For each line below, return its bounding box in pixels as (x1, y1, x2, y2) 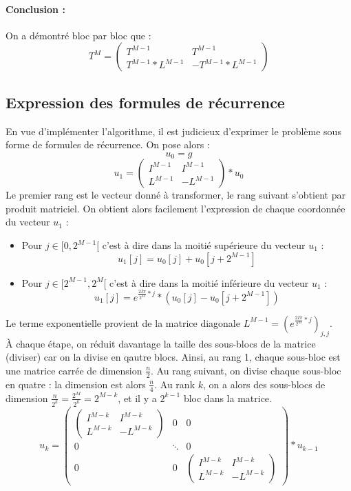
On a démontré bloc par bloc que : (6, 28, 151, 42)
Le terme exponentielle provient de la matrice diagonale (6, 315, 240, 330)
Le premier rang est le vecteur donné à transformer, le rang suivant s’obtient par (6, 188, 345, 202)
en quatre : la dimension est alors (6, 377, 146, 391)
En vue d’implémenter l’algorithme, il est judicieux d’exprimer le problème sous (6, 123, 341, 138)
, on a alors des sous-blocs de (202, 377, 326, 391)
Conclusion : (6, 1, 65, 16)
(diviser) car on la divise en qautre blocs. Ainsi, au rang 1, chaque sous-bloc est (6, 350, 341, 364)
